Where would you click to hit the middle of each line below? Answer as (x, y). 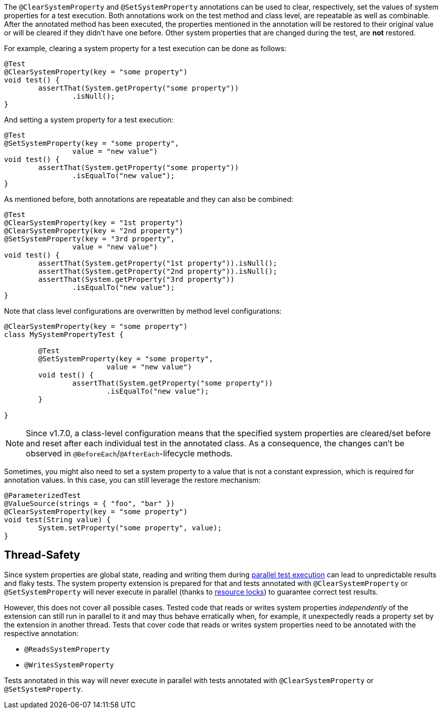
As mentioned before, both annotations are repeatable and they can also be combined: (149, 199)
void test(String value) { (57, 520)
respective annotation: (41, 633)
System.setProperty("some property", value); (130, 528)
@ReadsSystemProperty (67, 649)
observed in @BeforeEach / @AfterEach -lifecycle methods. (129, 453)
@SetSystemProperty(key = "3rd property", (90, 239)
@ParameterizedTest (43, 495)
